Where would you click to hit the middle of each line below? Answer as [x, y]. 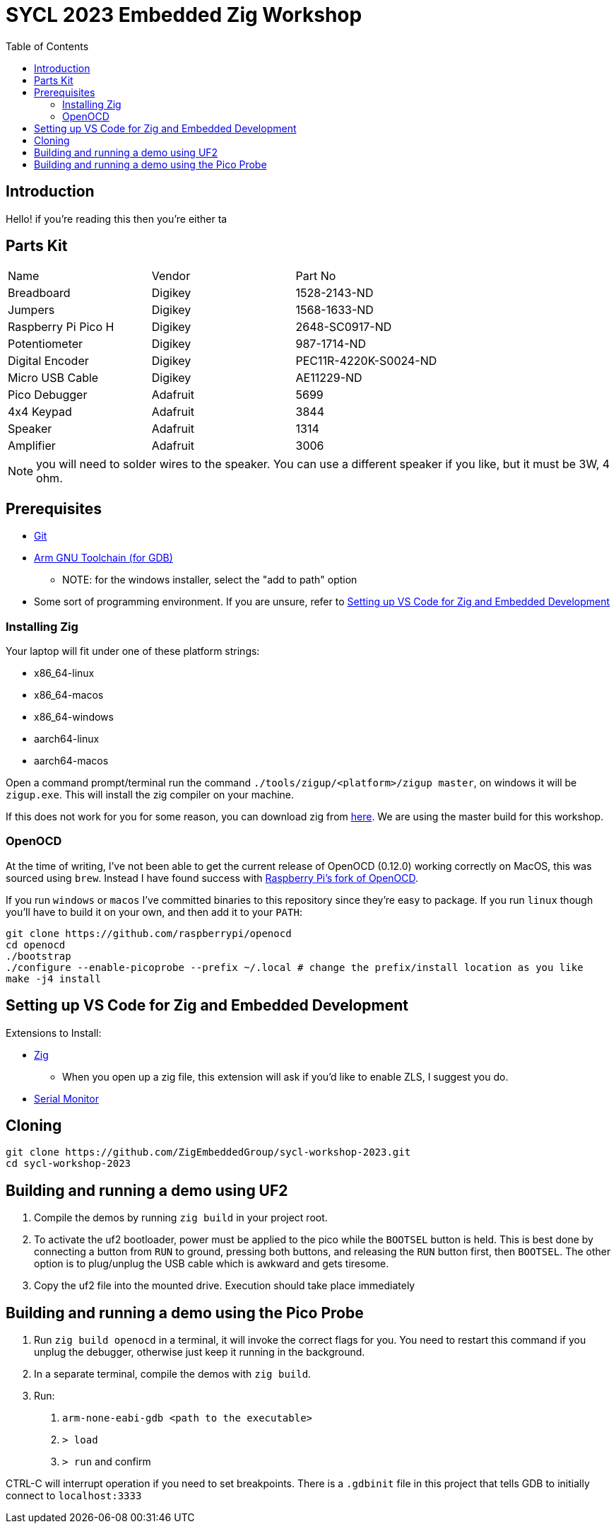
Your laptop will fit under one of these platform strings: [133, 651]
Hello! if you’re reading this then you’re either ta [117, 219]
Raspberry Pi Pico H [61, 327]
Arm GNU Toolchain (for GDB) [103, 558]
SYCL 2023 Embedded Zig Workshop [184, 15]
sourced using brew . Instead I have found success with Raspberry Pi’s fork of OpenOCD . [212, 878]
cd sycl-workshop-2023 [69, 1164]
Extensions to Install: [54, 1033]
